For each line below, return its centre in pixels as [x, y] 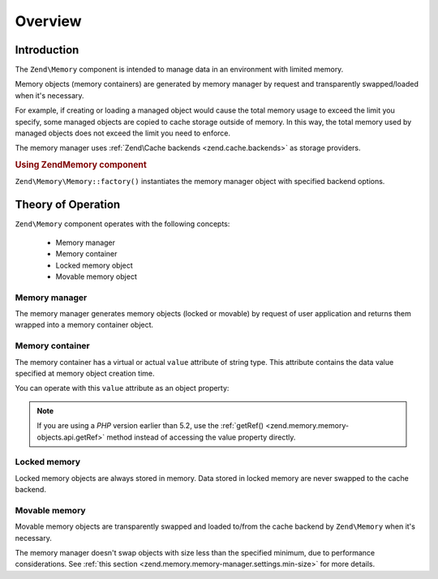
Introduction [47, 50]
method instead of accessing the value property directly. [201, 437]
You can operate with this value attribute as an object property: [122, 388]
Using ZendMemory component [81, 165]
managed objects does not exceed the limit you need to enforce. [123, 133]
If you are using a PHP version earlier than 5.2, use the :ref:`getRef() [150, 426]
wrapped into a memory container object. [84, 325]
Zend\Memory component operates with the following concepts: [122, 224]
